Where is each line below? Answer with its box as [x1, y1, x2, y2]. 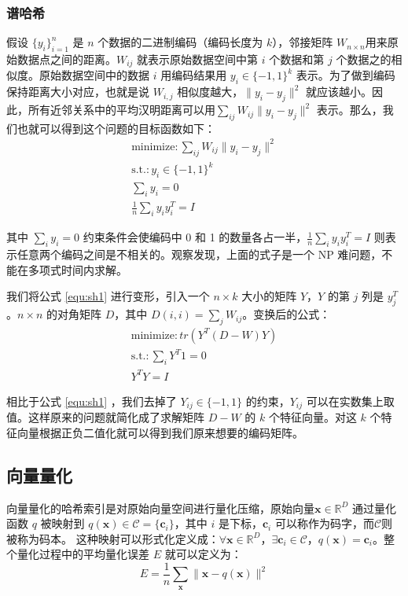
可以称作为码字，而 [274, 515, 374, 532]
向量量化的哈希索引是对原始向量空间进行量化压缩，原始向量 [6, 499, 314, 516]
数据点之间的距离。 [17, 51, 116, 68]
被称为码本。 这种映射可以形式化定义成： [6, 530, 219, 546]
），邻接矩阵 [272, 34, 333, 50]
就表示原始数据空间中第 [137, 51, 259, 68]
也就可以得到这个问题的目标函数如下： [17, 120, 215, 136]
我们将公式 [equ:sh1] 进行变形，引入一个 [6, 288, 210, 304]
